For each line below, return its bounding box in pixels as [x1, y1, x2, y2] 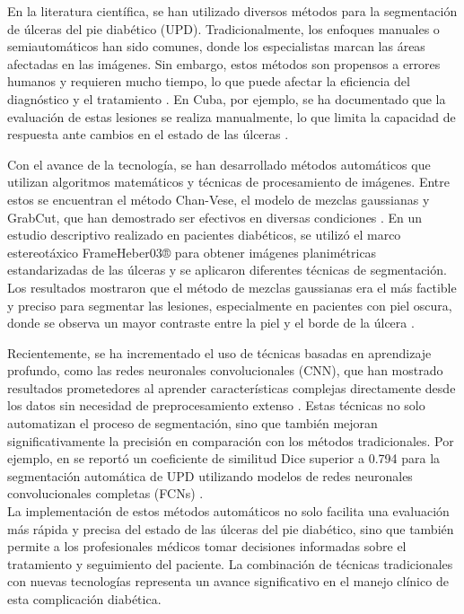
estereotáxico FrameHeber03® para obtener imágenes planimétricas [7, 242, 377, 261]
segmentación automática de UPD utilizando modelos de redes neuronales [7, 466, 413, 485]
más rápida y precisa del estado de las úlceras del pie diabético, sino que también [7, 519, 454, 538]
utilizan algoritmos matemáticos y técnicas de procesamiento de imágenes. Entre [7, 172, 450, 191]
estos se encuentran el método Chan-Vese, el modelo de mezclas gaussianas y [7, 189, 430, 208]
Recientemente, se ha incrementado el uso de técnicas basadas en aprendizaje [7, 343, 432, 362]
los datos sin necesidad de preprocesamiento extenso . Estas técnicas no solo [7, 396, 425, 415]
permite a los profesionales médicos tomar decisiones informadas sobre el [7, 537, 407, 556]
